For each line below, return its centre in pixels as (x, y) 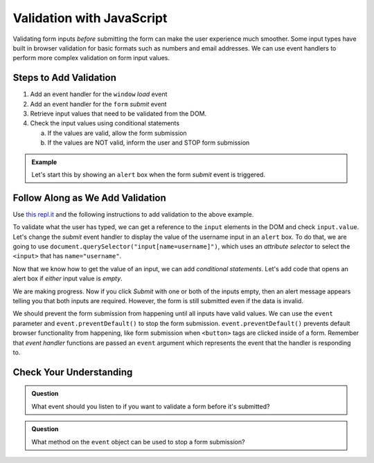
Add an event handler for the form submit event (98, 104)
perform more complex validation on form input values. (91, 58)
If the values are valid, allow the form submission (117, 133)
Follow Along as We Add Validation (89, 198)
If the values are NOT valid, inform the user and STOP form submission (149, 143)
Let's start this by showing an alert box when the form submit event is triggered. (149, 174)
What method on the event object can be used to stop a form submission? (138, 442)
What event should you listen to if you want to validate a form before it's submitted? (151, 406)
